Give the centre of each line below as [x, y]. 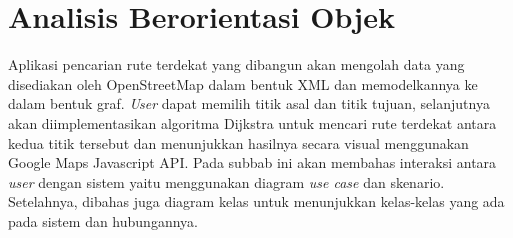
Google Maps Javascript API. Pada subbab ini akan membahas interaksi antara [252, 162]
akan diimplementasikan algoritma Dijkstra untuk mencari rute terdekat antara [252, 122]
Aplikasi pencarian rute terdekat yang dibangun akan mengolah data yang [236, 64]
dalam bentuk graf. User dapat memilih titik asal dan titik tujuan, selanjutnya [249, 103]
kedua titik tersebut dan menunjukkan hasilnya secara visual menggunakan [238, 142]
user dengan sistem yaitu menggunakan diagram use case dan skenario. [226, 181]
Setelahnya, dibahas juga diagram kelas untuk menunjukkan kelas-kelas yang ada [256, 201]
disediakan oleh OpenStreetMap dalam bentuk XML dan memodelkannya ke [243, 83]
